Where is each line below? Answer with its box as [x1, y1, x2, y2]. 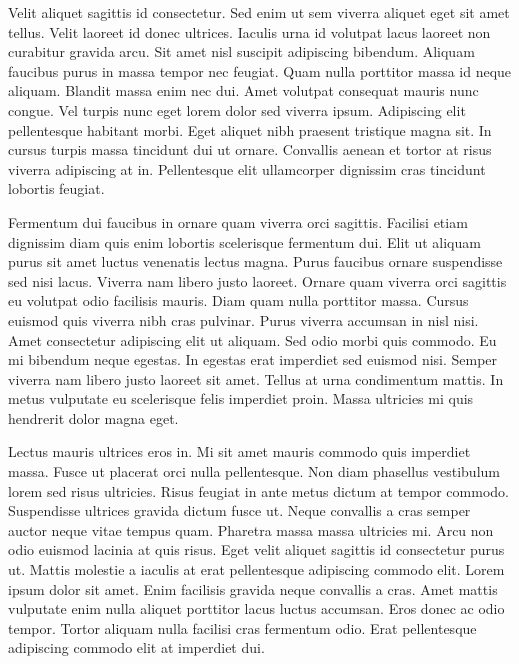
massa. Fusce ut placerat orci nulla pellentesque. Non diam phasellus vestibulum [8, 461, 500, 482]
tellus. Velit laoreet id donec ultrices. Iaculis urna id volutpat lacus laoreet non [8, 21, 491, 42]
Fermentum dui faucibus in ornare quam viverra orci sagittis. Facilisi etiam [8, 211, 468, 232]
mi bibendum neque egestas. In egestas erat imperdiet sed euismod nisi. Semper [8, 349, 498, 370]
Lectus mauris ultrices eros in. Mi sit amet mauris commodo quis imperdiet [8, 441, 471, 462]
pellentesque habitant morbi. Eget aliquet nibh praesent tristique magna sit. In [8, 119, 492, 140]
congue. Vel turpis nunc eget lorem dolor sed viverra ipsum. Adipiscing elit [8, 99, 466, 120]
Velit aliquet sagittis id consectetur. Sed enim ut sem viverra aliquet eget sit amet [8, 2, 510, 22]
